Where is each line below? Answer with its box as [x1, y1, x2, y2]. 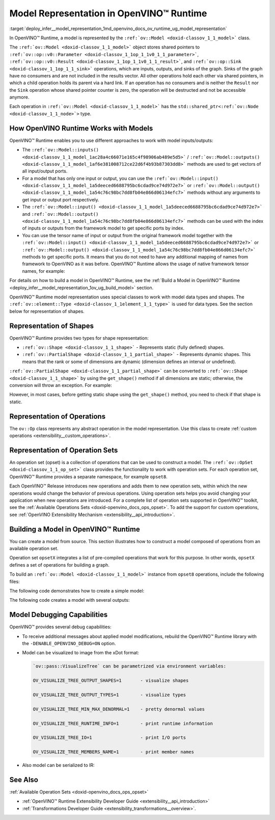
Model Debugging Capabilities [9, 610, 108, 619]
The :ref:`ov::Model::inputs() [22, 147, 99, 153]
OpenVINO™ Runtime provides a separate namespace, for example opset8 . [9, 473, 168, 479]
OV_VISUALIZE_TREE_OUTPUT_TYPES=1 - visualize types [33, 691, 186, 698]
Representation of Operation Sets [9, 446, 118, 454]
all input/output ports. [22, 168, 68, 174]
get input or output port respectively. [22, 196, 99, 202]
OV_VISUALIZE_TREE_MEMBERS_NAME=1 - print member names [33, 749, 195, 755]
